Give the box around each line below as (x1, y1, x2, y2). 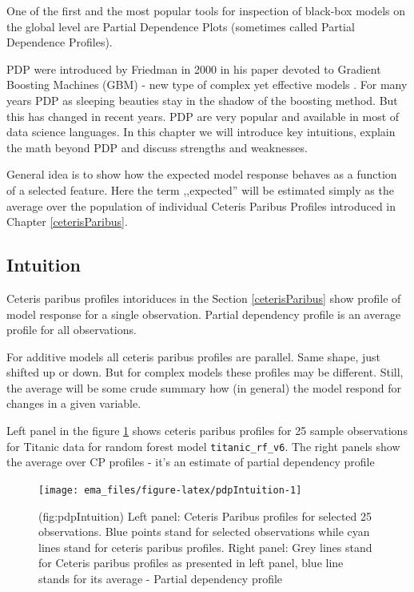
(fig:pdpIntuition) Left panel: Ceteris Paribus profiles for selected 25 (38, 507, 372, 524)
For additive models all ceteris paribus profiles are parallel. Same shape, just (6, 348, 380, 364)
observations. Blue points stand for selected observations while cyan (38, 523, 370, 540)
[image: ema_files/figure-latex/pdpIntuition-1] (38, 484, 302, 496)
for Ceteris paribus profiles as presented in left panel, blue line (38, 554, 344, 571)
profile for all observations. (6, 321, 137, 338)
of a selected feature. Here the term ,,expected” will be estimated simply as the (6, 181, 394, 198)
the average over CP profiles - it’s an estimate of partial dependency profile (6, 453, 375, 470)
